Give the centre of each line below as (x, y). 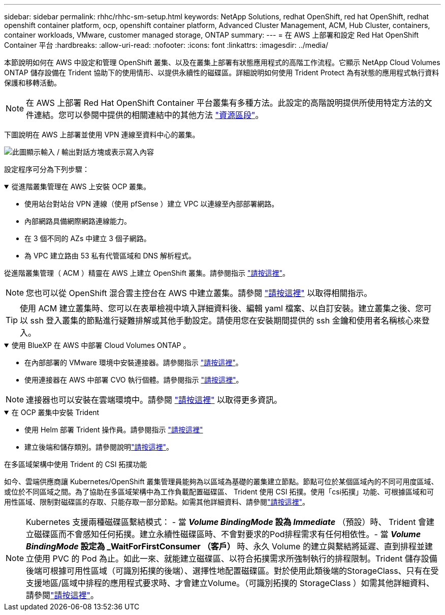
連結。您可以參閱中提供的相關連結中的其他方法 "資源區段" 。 (149, 115)
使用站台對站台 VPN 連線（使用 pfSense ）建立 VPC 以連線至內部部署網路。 (152, 204)
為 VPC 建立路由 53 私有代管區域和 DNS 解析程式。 (110, 256)
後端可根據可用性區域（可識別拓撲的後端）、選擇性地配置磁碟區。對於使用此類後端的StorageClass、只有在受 (232, 571)
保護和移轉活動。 (33, 83)
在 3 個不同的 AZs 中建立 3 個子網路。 (88, 238)
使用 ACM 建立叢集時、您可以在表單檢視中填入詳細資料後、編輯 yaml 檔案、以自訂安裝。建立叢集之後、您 (222, 308)
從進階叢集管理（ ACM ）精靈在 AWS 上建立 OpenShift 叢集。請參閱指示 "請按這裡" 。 (147, 273)
